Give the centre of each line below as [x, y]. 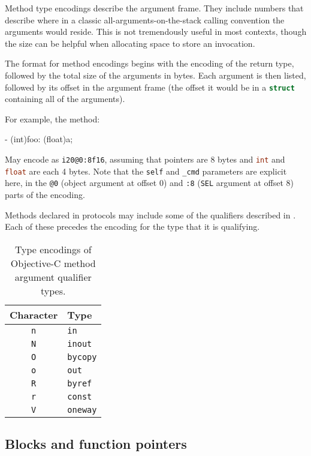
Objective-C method [53, 263]
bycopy [82, 357]
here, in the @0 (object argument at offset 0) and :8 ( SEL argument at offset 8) [150, 183]
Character [34, 314]
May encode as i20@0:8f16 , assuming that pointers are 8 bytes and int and [145, 159]
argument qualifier [53, 277]
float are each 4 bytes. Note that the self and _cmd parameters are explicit [146, 171]
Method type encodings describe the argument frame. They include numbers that [154, 8]
